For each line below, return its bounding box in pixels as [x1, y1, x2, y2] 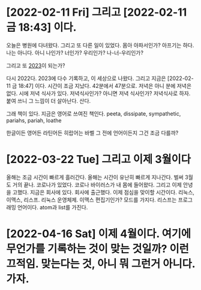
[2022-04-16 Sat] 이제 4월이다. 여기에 [6, 227, 191, 241]
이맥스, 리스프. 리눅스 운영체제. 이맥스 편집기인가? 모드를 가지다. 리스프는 [6, 196, 177, 203]
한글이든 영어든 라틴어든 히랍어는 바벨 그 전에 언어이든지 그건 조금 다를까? [6, 129, 179, 136]
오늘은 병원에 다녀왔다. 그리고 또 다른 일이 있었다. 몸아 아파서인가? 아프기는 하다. [6, 42, 194, 49]
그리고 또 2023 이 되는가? [6, 61, 65, 69]
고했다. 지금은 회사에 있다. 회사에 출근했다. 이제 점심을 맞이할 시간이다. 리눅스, [12, 188, 195, 196]
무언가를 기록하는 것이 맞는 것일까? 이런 [6, 242, 189, 256]
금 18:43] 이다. [6, 20, 77, 34]
